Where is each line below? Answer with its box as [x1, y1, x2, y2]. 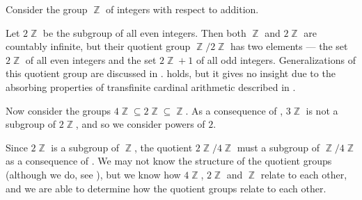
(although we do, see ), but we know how [6, 167, 181, 181]
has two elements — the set [230, 39, 348, 53]
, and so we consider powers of [75, 117, 205, 131]
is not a [306, 103, 338, 117]
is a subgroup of [51, 140, 120, 154]
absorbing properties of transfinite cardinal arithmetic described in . [6, 79, 296, 94]
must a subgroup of [237, 140, 320, 154]
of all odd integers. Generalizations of [196, 52, 356, 67]
